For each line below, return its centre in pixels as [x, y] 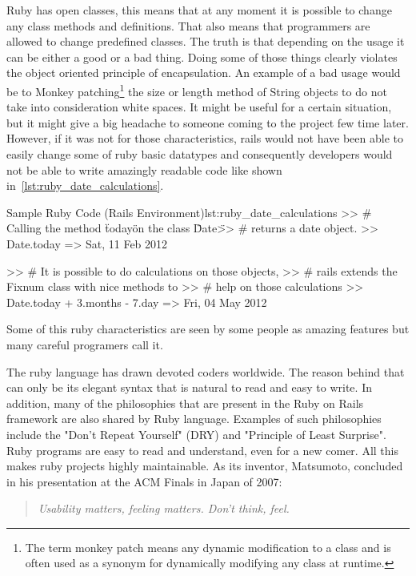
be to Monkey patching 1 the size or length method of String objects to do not [197, 90]
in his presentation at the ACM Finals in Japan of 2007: [144, 481]
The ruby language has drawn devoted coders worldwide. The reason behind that [206, 371]
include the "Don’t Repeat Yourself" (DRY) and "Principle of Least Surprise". [196, 434]
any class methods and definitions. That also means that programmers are [188, 25]
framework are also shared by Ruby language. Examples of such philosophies [194, 419]
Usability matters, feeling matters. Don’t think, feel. [164, 508]
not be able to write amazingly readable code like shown [144, 169]
